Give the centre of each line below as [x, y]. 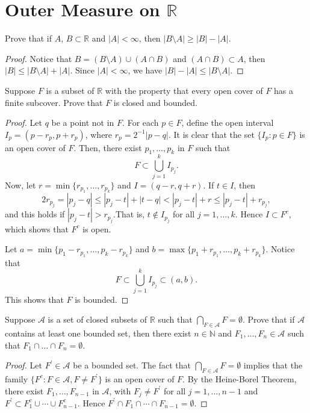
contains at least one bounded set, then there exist [98, 333]
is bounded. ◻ [102, 299]
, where [99, 134]
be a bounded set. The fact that [132, 365]
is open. [97, 228]
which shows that [37, 228]
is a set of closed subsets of [98, 319]
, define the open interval [228, 123]
